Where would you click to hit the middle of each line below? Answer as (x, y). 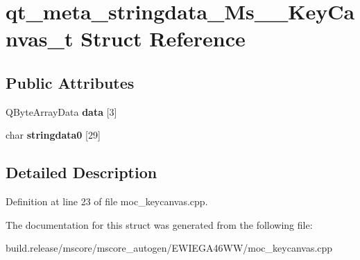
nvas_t (40, 38)
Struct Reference (163, 38)
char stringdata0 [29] (53, 135)
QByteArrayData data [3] (61, 111)
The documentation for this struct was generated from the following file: (159, 224)
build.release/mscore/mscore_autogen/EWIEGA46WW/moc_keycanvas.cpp (169, 248)
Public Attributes (70, 82)
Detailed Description (82, 172)
